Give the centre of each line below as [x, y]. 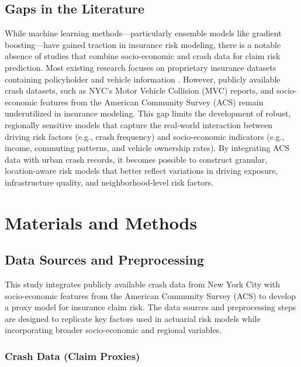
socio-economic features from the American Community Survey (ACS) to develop [150, 295]
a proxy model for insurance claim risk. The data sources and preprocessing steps [150, 307]
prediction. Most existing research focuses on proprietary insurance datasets [141, 67]
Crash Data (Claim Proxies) [72, 356]
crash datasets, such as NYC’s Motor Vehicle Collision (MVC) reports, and [139, 90]
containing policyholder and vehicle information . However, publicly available [143, 79]
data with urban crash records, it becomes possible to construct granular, [136, 159]
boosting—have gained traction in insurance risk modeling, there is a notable [143, 44]
